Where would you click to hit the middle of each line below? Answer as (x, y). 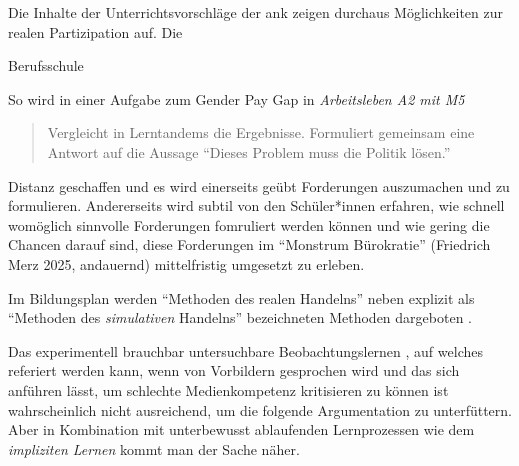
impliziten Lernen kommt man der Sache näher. (154, 448)
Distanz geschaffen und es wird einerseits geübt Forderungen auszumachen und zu (259, 185)
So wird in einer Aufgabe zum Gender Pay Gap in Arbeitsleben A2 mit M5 (236, 98)
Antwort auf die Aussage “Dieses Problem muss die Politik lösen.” (249, 151)
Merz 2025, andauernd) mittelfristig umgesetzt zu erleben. (186, 263)
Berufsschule (46, 65)
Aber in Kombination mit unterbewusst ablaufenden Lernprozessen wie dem (241, 429)
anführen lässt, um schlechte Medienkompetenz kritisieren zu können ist (228, 389)
